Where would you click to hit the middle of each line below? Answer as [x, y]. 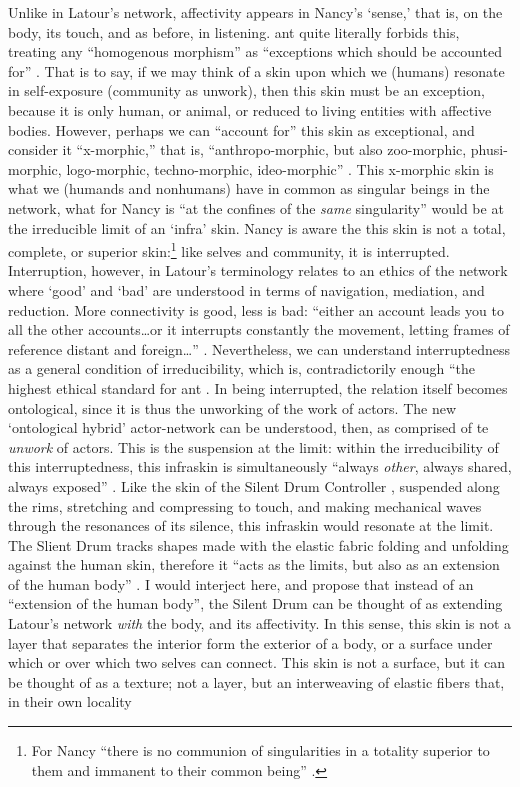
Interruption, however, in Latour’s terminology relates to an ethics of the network [258, 270]
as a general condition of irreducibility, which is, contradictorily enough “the [242, 368]
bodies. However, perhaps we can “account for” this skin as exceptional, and [241, 129]
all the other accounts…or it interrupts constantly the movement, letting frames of [259, 329]
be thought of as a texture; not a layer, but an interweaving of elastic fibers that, [256, 681]
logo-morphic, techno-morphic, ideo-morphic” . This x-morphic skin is [280, 168]
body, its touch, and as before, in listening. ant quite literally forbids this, [234, 31]
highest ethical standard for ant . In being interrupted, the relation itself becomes [258, 387]
